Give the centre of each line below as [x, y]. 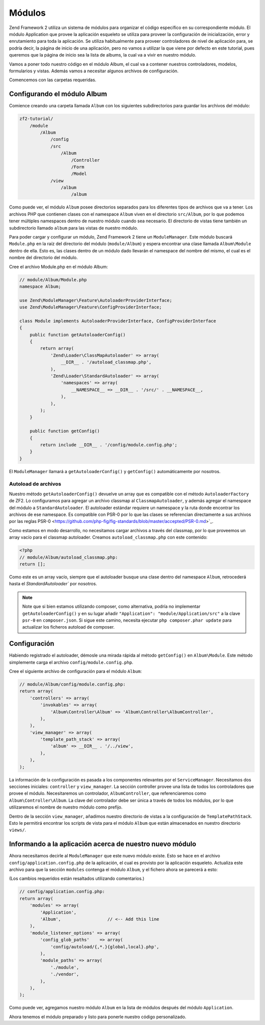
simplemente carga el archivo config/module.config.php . [71, 662]
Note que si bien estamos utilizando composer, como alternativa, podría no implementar [111, 606]
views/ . [18, 830]
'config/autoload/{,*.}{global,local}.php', [105, 947]
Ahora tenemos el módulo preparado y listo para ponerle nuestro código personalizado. [98, 1017]
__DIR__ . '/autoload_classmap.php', [106, 362]
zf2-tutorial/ [36, 119]
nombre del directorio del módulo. [43, 258]
